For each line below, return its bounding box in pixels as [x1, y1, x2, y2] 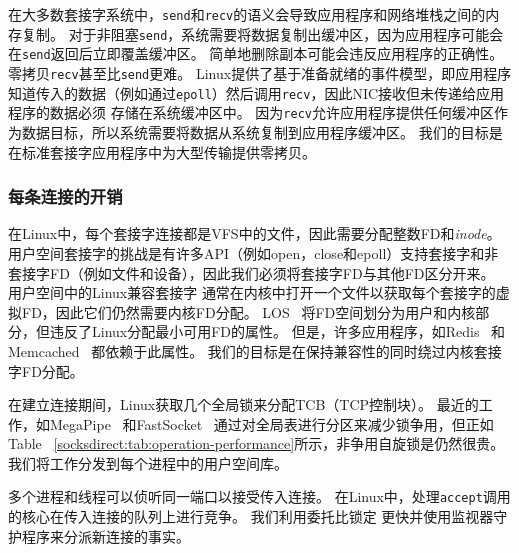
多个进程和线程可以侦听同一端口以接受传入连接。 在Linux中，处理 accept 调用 [8, 486, 511, 507]
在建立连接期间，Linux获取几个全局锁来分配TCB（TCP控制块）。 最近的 [8, 394, 479, 415]
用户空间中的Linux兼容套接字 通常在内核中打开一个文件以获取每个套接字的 [8, 282, 496, 303]
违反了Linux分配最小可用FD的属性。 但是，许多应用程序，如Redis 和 [49, 321, 506, 342]
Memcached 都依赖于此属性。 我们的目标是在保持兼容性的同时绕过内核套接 [8, 340, 502, 361]
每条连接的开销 [8, 184, 123, 209]
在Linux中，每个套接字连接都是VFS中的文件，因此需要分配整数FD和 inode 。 [8, 223, 501, 244]
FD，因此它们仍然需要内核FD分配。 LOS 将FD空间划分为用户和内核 [21, 301, 476, 322]
